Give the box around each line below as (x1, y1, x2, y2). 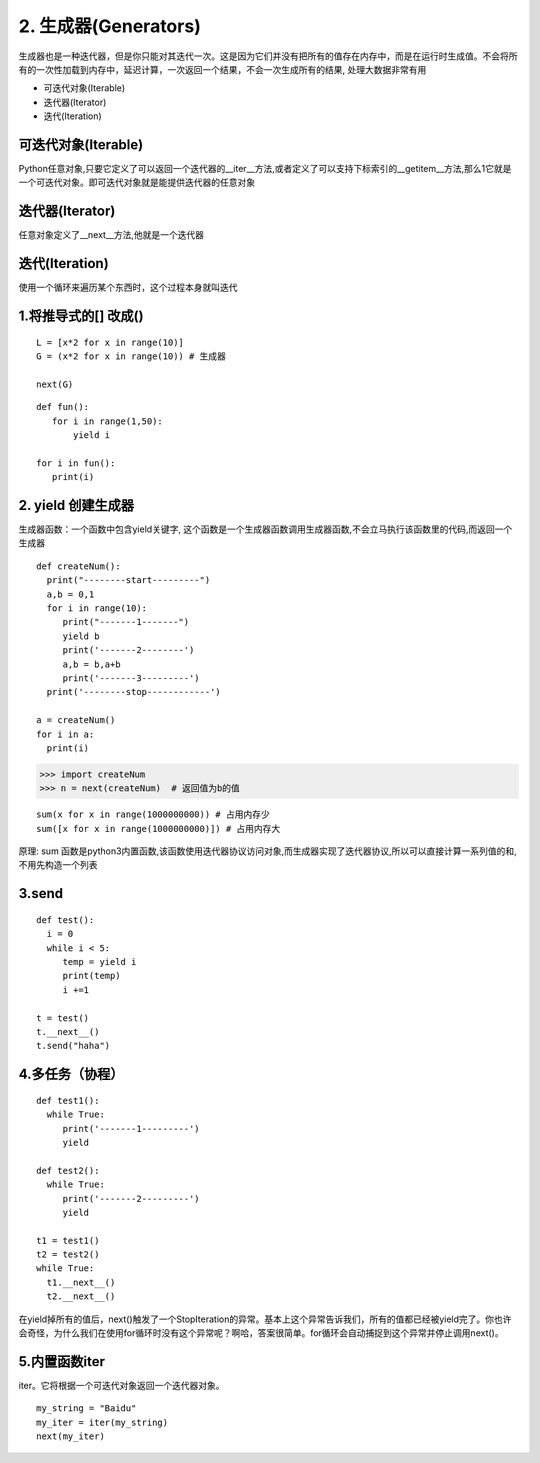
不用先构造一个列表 (18, 859, 98, 871)
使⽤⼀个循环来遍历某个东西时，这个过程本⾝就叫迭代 (18, 281, 238, 294)
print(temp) (62, 970, 121, 982)
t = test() (36, 1012, 90, 1024)
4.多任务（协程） (18, 1066, 124, 1083)
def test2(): (36, 1165, 100, 1176)
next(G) (36, 378, 74, 390)
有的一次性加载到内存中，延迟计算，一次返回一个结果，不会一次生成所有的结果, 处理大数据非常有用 (18, 63, 427, 75)
